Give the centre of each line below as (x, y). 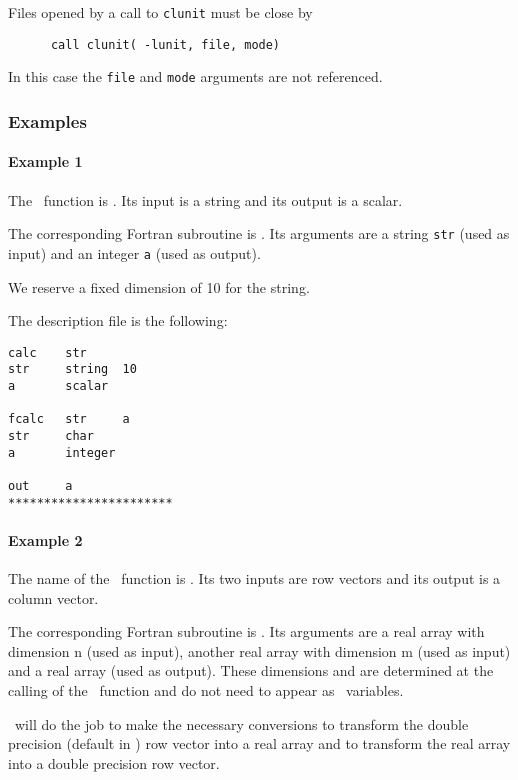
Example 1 (45, 161)
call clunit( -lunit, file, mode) (165, 44)
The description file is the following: (118, 320)
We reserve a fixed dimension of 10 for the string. (159, 286)
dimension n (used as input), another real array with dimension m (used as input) (259, 650)
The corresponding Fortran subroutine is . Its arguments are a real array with (246, 631)
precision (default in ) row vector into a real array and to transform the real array (259, 743)
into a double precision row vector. (114, 762)
